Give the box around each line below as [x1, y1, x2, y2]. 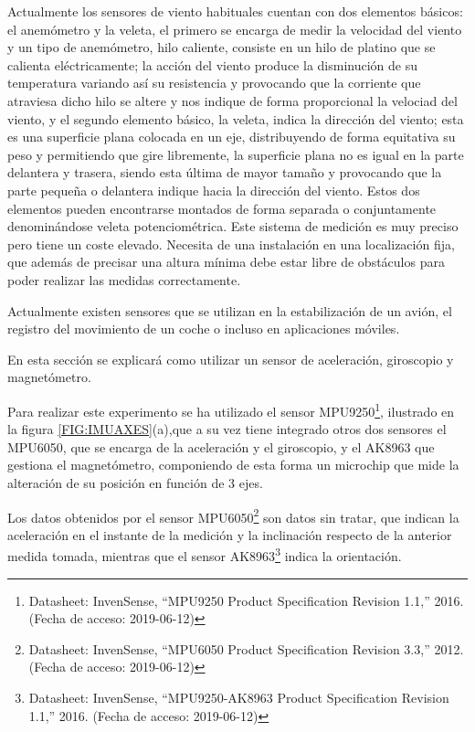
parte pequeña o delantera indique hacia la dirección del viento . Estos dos [7, 180, 420, 199]
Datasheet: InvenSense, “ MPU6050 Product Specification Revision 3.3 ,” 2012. [28, 639, 464, 658]
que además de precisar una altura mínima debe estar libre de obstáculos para [7, 252, 445, 271]
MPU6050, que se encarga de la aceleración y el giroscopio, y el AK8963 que [7, 437, 435, 456]
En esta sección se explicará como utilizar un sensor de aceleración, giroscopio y [7, 349, 454, 368]
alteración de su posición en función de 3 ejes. [7, 472, 263, 492]
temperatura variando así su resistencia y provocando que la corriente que [7, 73, 421, 92]
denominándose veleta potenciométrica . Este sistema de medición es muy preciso [7, 217, 459, 236]
